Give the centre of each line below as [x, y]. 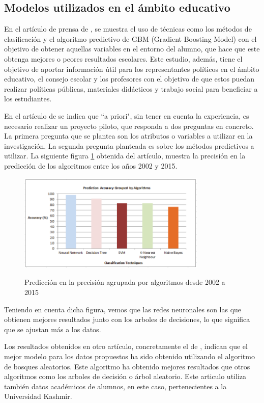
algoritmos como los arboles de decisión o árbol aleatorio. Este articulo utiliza [125, 376]
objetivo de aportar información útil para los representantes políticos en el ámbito [132, 69]
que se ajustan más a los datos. [53, 329]
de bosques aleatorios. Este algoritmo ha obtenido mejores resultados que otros [127, 366]
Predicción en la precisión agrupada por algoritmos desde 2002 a [125, 282]
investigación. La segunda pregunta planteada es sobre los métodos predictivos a [129, 145]
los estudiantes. [28, 99]
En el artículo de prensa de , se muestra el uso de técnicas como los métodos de [128, 29]
